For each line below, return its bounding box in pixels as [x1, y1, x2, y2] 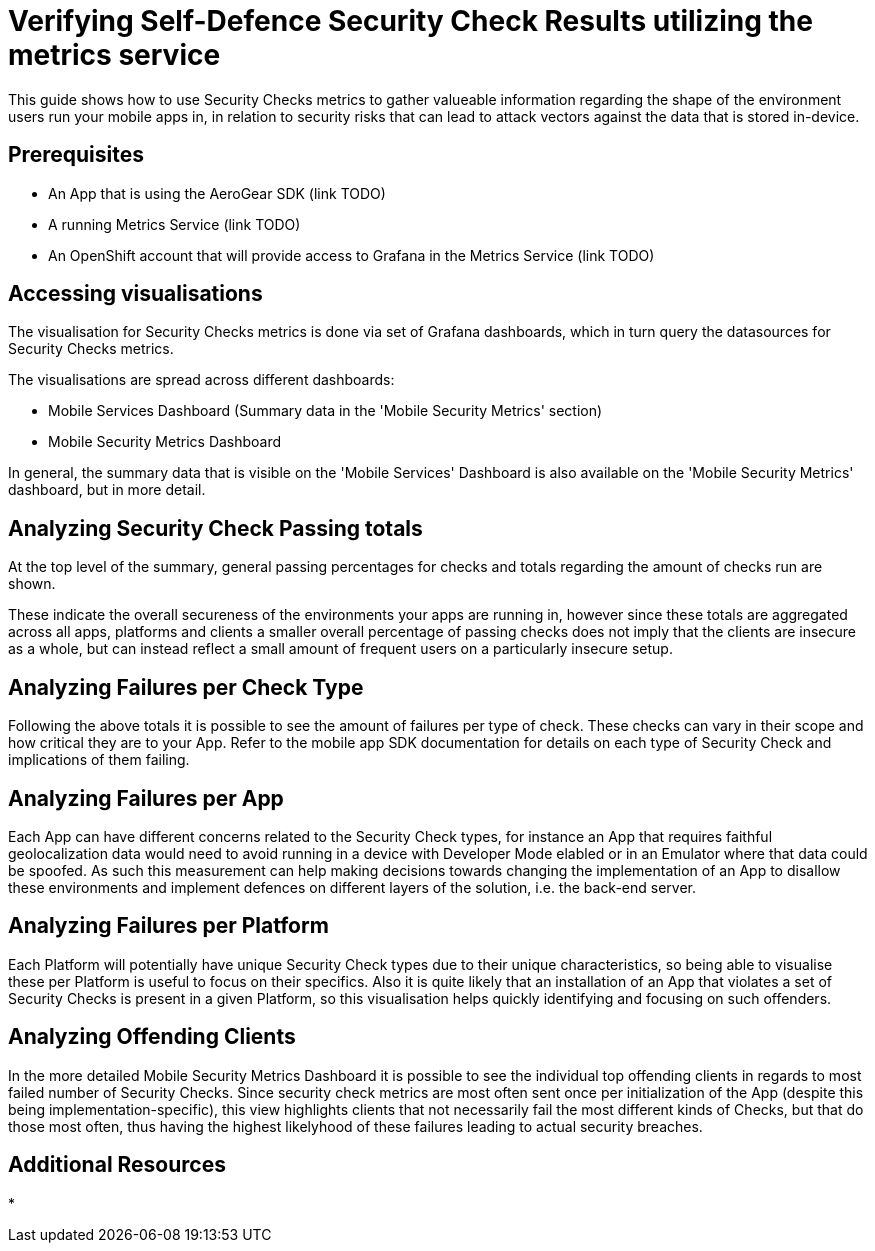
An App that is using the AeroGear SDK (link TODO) [48, 184, 386, 202]
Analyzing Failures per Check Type [8, 674, 364, 700]
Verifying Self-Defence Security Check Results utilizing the [8, 4, 813, 38]
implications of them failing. [8, 751, 190, 769]
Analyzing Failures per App [8, 785, 284, 811]
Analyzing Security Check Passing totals [8, 515, 423, 541]
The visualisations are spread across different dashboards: [8, 371, 395, 389]
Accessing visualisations [8, 281, 263, 307]
